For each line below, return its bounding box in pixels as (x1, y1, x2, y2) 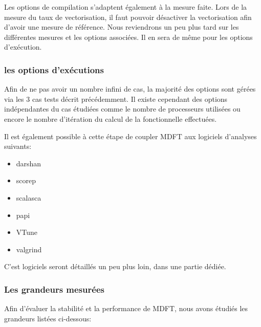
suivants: (4, 141, 32, 151)
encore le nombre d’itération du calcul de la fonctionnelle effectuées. (4, 113, 217, 124)
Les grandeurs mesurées (4, 282, 104, 295)
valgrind (16, 244, 42, 254)
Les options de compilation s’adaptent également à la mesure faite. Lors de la (4, 2, 247, 12)
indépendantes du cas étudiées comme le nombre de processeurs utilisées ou (4, 103, 241, 114)
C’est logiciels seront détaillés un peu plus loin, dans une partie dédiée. (4, 261, 226, 272)
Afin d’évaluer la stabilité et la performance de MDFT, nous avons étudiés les (4, 303, 248, 314)
